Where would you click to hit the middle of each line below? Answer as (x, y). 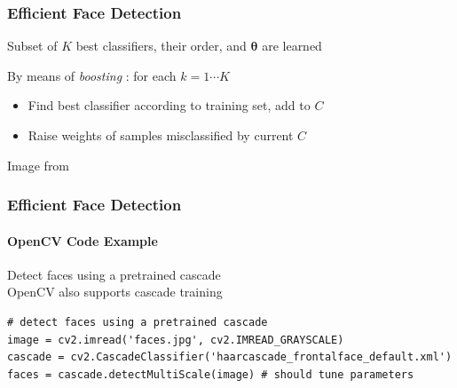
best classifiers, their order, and (161, 46)
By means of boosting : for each (92, 75)
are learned (292, 46)
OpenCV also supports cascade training (115, 292)
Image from (39, 165)
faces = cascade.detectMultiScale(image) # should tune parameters (211, 374)
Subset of (32, 46)
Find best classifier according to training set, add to (169, 105)
